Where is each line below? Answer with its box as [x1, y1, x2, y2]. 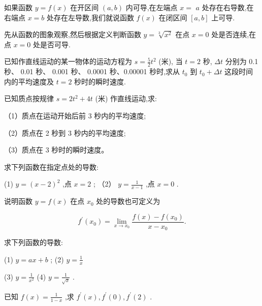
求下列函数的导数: [4, 237, 63, 248]
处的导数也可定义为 [96, 196, 160, 206]
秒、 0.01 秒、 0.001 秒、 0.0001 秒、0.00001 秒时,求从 [4, 66, 180, 77]
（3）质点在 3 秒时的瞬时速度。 [4, 144, 109, 155]
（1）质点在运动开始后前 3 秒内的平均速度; [4, 110, 146, 120]
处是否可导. [33, 39, 71, 49]
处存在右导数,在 [202, 2, 254, 12]
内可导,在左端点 [125, 2, 178, 12]
